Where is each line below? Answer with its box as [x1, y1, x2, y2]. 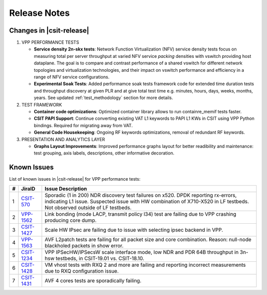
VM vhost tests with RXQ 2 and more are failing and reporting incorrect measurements [44, 261, 246, 268]
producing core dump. [44, 217, 97, 224]
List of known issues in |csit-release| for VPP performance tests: [9, 176, 141, 182]
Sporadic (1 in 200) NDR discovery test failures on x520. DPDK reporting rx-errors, [44, 192, 237, 198]
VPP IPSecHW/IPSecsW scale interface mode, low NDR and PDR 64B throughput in [44, 248, 239, 255]
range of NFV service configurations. [34, 74, 110, 80]
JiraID [21, 185, 36, 192]
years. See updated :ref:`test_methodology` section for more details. [34, 95, 173, 101]
